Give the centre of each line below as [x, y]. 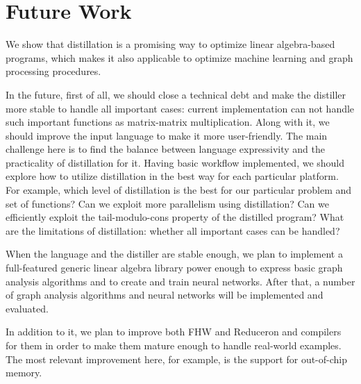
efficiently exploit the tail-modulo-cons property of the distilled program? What [175, 217]
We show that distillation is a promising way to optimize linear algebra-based [170, 44]
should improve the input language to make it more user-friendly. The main [167, 135]
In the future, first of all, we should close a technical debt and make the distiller [176, 94]
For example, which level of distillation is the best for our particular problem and [179, 190]
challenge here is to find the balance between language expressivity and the [165, 149]
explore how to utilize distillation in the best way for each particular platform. [172, 176]
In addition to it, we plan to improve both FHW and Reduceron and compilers [174, 332]
